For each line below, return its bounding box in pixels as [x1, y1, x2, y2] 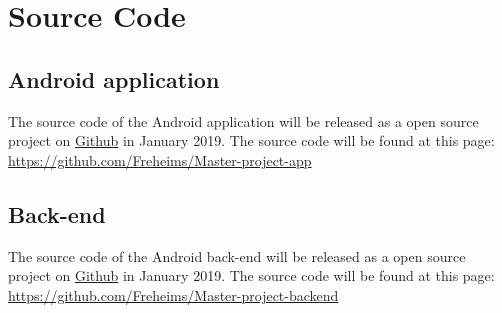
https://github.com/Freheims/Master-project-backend [8, 284, 339, 305]
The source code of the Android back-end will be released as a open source [8, 245, 466, 266]
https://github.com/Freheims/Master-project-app [8, 149, 312, 170]
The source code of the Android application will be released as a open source [8, 110, 479, 131]
